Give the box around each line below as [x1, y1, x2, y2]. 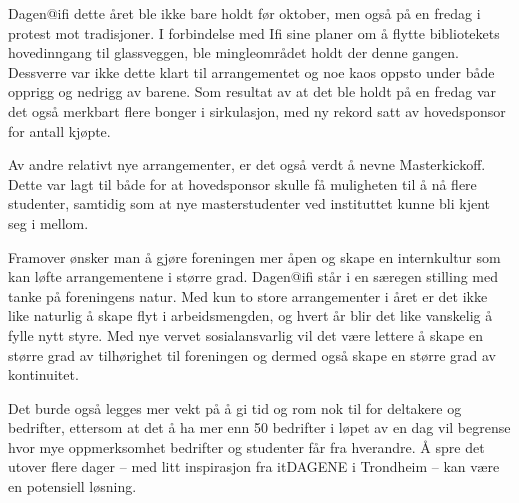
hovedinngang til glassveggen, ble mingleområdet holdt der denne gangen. [8, 42, 459, 63]
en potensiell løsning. [8, 476, 137, 497]
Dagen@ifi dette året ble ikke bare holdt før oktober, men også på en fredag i [8, 3, 481, 23]
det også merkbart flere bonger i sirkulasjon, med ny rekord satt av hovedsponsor [8, 100, 506, 121]
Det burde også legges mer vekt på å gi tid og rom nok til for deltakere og [8, 397, 462, 418]
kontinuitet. [8, 364, 79, 385]
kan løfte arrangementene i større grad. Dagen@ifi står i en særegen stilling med [8, 266, 498, 287]
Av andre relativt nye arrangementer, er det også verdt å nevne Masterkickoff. [8, 154, 486, 175]
